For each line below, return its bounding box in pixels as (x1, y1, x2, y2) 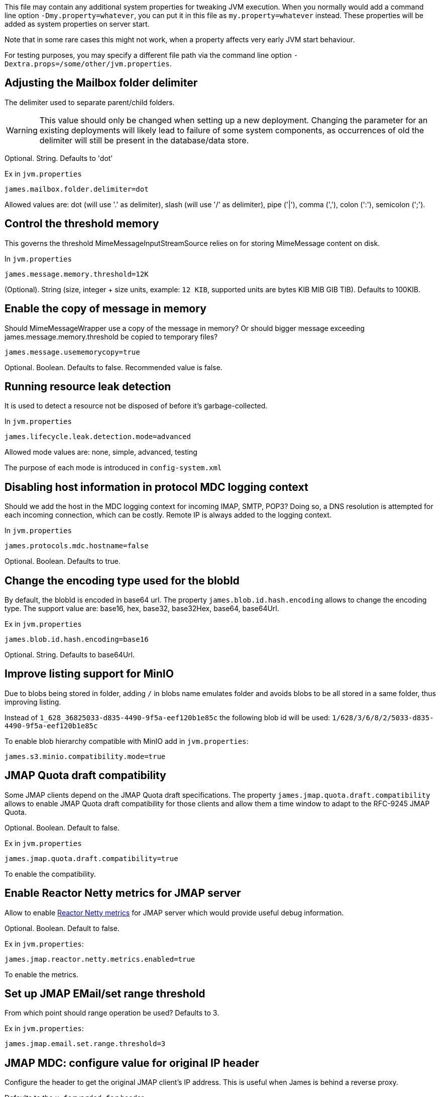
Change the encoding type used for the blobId (5, 574, 240, 587)
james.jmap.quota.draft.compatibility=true (5, 854, 178, 863)
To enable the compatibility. (5, 869, 96, 878)
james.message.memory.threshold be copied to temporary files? (5, 332, 218, 341)
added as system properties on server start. (5, 20, 150, 28)
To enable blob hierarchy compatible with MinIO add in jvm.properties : (5, 736, 249, 745)
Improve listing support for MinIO (5, 667, 174, 681)
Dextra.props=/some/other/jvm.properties (5, 60, 170, 68)
